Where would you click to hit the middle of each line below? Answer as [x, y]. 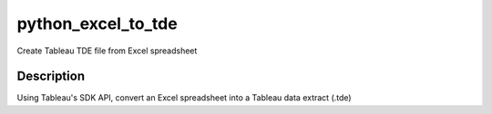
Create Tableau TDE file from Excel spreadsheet [107, 51]
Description [51, 76]
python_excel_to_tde [97, 24]
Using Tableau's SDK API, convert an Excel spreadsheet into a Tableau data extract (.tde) [184, 98]
